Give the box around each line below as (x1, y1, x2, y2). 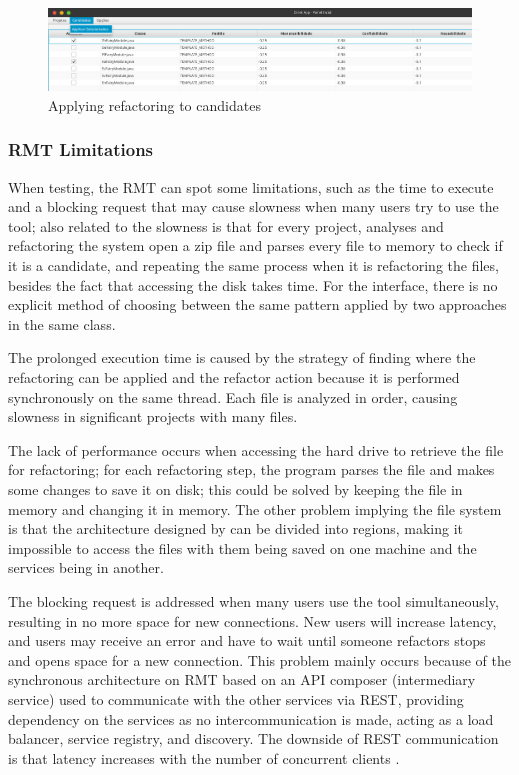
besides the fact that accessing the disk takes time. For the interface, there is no (8, 274, 498, 295)
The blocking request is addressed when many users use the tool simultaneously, (8, 590, 499, 611)
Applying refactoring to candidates (48, 94, 261, 115)
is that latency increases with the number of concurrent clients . (8, 747, 400, 768)
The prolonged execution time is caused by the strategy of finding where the (8, 347, 476, 368)
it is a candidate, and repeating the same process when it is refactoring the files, (8, 255, 499, 276)
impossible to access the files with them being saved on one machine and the (8, 537, 477, 558)
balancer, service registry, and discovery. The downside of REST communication (8, 728, 499, 749)
